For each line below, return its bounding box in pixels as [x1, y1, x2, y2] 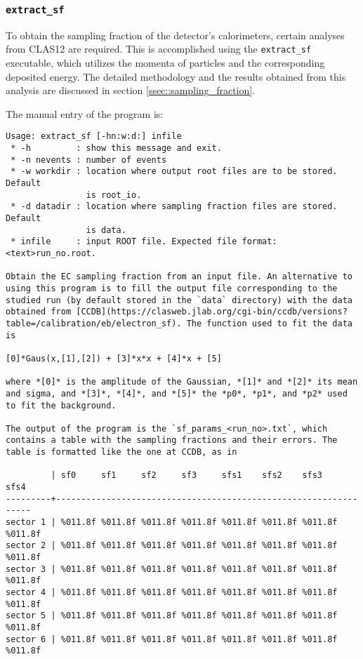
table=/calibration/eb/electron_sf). [6, 318, 182, 328]
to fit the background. [6, 400, 117, 411]
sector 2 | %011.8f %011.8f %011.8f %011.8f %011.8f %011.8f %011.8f [6, 540, 338, 551]
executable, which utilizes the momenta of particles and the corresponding [6, 55, 325, 70]
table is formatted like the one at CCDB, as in [6, 447, 237, 458]
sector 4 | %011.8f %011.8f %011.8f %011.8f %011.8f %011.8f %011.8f [6, 587, 338, 597]
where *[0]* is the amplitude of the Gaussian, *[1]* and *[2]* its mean [6, 377, 358, 387]
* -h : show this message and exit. [11, 143, 222, 154]
